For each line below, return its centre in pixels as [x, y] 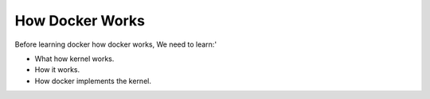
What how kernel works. [74, 59]
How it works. [57, 70]
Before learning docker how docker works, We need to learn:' [116, 44]
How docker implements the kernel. [93, 81]
